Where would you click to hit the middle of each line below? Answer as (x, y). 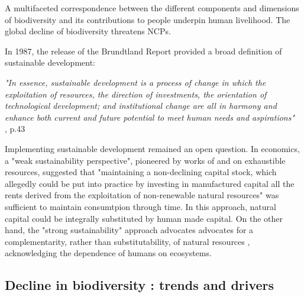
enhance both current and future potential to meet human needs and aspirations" (150, 117)
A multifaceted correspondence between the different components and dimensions (152, 8)
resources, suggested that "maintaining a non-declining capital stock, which (141, 172)
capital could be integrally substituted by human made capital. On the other (144, 218)
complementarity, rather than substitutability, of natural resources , (127, 241)
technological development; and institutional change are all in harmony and (141, 106)
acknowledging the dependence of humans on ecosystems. (108, 253)
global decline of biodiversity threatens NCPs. (88, 31)
